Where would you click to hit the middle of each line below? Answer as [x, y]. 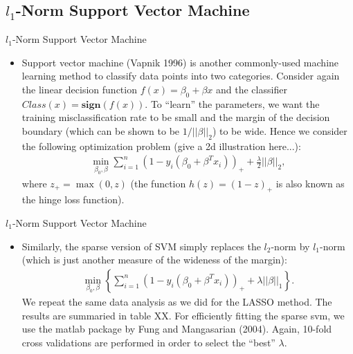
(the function [158, 183]
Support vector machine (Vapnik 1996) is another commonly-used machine [180, 62]
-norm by [290, 246]
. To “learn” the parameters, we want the [232, 103]
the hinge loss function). [73, 199]
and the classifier [252, 89]
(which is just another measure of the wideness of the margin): [154, 260]
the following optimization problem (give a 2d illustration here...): [161, 146]
